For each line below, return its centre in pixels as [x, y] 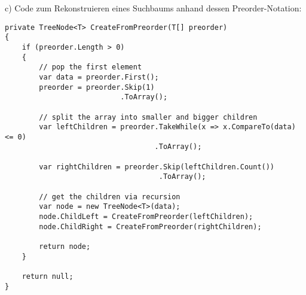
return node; [65, 247]
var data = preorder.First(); [99, 77]
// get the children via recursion [110, 197]
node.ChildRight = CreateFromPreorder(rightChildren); [150, 226]
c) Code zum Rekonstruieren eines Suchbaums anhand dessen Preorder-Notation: [153, 8]
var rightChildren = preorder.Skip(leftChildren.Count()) [157, 167]
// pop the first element [91, 67]
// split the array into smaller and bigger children [148, 117]
